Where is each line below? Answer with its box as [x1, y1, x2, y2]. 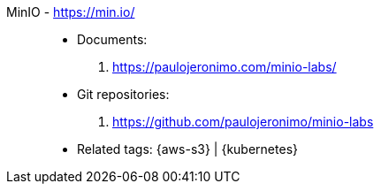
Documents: [77, 32, 148, 47]
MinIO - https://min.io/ [6, 4, 135, 19]
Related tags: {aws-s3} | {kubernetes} [77, 141, 298, 157]
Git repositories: [77, 87, 170, 102]
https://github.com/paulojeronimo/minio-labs [112, 114, 374, 129]
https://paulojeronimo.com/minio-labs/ [112, 59, 337, 74]
